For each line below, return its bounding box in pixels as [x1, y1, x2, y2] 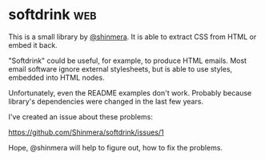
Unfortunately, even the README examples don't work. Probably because [8, 88, 252, 97]
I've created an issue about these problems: [8, 111, 154, 121]
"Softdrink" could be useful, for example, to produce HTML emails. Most [8, 56, 247, 65]
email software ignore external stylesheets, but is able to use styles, [8, 64, 233, 73]
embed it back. [8, 40, 58, 49]
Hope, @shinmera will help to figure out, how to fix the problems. [8, 142, 223, 152]
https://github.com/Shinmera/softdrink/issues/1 [8, 127, 164, 137]
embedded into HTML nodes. [8, 72, 106, 82]
